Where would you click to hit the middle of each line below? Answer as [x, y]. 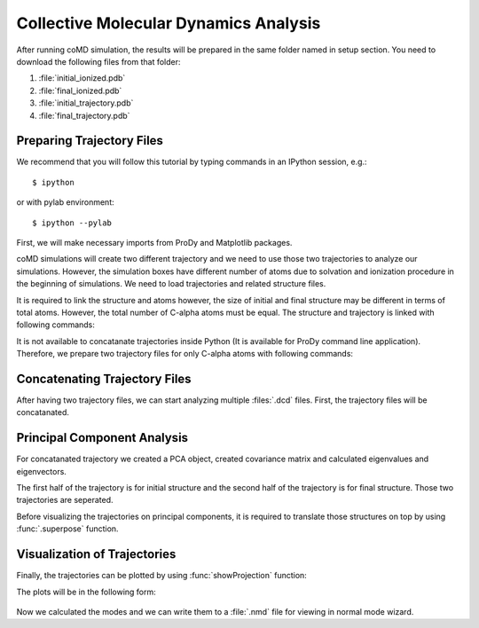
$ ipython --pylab [72, 223]
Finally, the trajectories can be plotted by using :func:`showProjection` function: [162, 576]
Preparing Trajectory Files [90, 141]
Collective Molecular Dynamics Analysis [169, 23]
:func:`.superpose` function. [67, 529]
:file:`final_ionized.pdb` [80, 90]
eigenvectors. [41, 471]
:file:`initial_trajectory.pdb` [86, 103]
